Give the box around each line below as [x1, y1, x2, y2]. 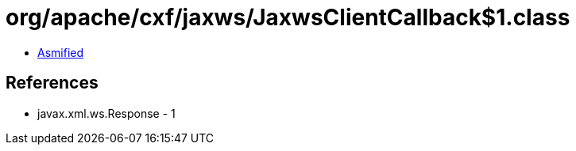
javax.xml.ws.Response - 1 [37, 106, 176, 120]
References [6, 73, 99, 93]
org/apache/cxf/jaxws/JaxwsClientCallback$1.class [6, 4, 570, 31]
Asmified [37, 45, 84, 59]
